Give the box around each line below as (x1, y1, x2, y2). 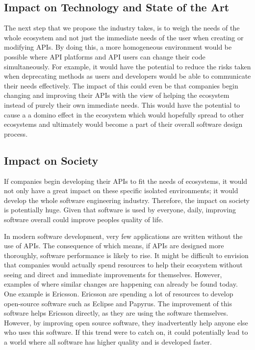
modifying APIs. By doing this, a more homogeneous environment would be (4, 42, 232, 52)
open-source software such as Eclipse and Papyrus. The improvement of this (4, 298, 232, 308)
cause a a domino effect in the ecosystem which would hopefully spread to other (4, 109, 244, 119)
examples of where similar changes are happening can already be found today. (4, 279, 238, 289)
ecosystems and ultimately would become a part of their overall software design (4, 119, 243, 129)
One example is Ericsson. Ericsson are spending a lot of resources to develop (4, 289, 233, 299)
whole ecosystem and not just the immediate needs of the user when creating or (4, 32, 244, 42)
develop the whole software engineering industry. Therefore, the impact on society (4, 195, 250, 205)
